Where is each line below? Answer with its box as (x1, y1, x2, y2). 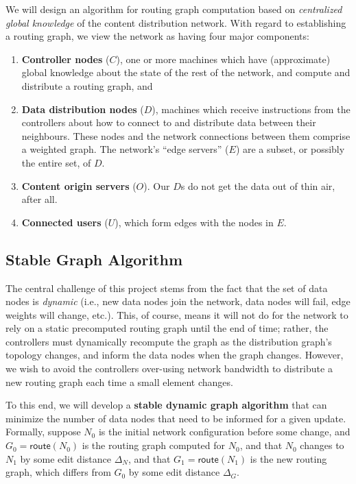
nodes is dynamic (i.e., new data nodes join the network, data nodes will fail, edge (5, 294, 351, 308)
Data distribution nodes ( (21, 101, 144, 116)
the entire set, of (21, 155, 91, 169)
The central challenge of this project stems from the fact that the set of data (5, 280, 328, 295)
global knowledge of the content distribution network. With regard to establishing (5, 15, 346, 29)
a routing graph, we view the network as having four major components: (5, 29, 309, 43)
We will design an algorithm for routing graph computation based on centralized (5, 2, 342, 16)
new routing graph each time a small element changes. (5, 374, 233, 389)
